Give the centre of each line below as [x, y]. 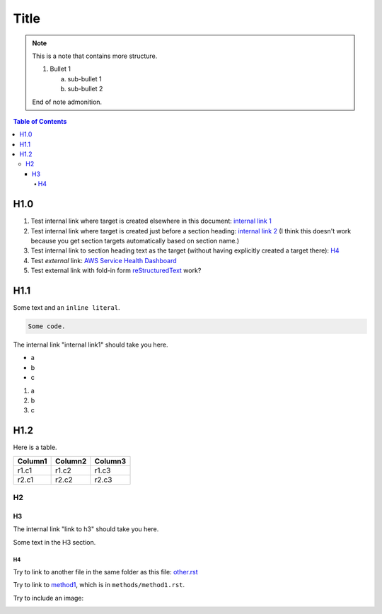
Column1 [32, 461]
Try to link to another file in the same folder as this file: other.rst [105, 572]
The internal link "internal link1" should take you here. [91, 344]
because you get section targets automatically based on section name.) [135, 241]
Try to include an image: [48, 598]
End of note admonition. [67, 102]
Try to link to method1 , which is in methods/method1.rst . [99, 585]
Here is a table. [35, 447]
